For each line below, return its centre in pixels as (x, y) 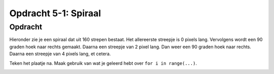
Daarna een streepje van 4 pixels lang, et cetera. (60, 54)
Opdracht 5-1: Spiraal (55, 13)
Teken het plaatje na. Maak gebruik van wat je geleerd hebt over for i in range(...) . (103, 63)
